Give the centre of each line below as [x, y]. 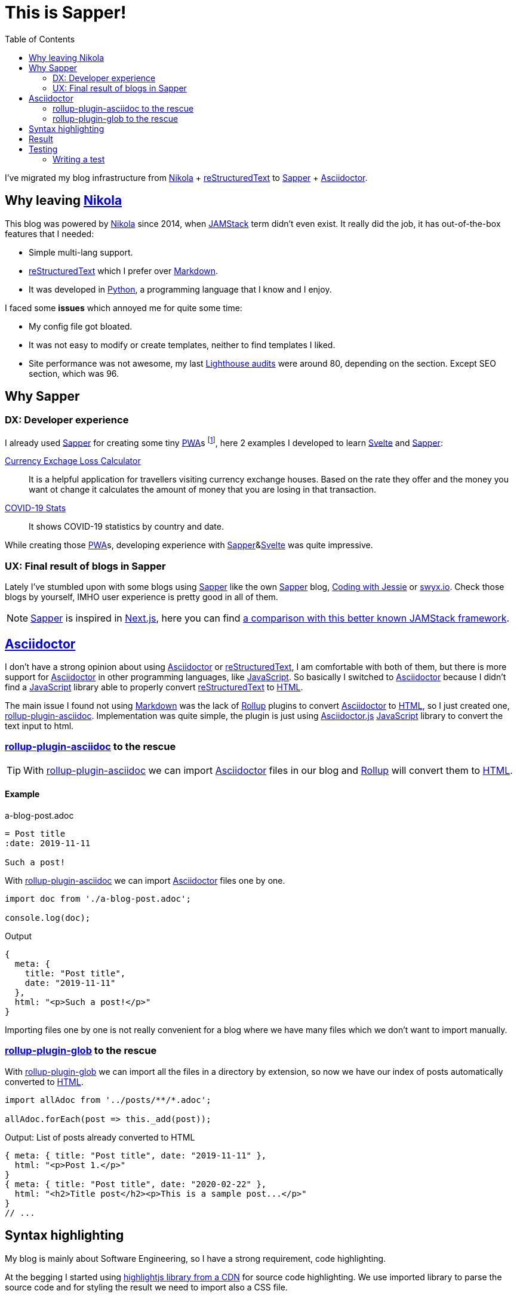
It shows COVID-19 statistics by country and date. [127, 527]
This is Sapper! [66, 13]
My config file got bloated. [81, 326]
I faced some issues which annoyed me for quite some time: [124, 308]
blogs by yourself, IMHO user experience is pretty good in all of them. [141, 597]
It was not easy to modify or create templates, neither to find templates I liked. [182, 345]
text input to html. [39, 726]
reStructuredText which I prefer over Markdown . [124, 271]
